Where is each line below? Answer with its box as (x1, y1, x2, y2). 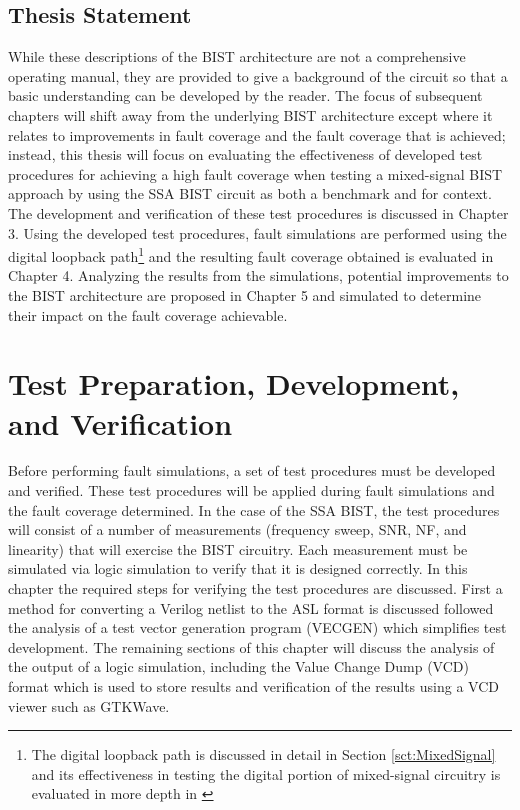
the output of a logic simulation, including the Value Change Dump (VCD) (8, 656, 469, 677)
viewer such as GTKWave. (8, 695, 170, 716)
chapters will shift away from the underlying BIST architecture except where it (8, 104, 493, 125)
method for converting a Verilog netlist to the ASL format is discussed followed (8, 597, 494, 618)
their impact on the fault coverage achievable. (8, 304, 288, 325)
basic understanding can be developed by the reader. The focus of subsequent (8, 85, 483, 106)
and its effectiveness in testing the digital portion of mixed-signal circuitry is (31, 763, 501, 784)
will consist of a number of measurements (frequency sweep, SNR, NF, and (8, 519, 467, 540)
